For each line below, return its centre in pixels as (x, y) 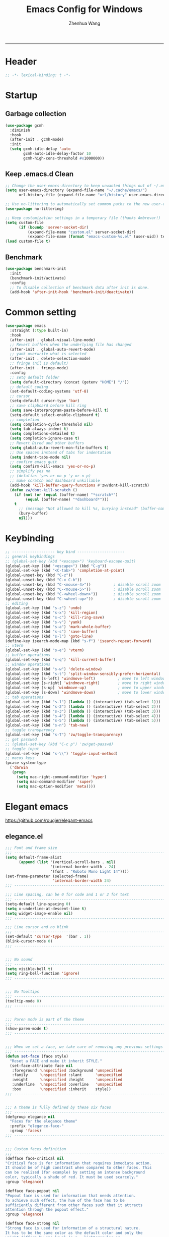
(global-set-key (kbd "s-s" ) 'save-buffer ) (52, 632)
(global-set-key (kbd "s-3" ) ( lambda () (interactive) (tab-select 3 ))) (83, 711)
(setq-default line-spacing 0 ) (38, 904)
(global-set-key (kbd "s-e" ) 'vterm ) (45, 650)
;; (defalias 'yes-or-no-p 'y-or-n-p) (51, 476)
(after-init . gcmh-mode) (37, 140)
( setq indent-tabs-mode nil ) (40, 457)
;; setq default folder (34, 377)
